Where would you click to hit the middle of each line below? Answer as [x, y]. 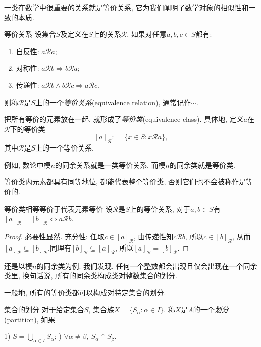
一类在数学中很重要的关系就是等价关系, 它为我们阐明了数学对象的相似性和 [126, 7]
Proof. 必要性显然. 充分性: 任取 [54, 236]
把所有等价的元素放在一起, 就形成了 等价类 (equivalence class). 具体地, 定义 [124, 119]
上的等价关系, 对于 [160, 208]
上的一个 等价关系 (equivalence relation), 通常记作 [113, 102]
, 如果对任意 [147, 34]
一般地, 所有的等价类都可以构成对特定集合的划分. [85, 292]
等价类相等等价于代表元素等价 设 [58, 208]
